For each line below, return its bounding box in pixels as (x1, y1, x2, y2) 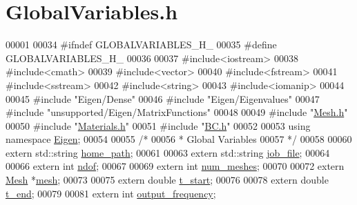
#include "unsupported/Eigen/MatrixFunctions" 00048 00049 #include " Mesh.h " (6, 105, 348, 119)
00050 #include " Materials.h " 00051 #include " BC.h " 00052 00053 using (6, 118, 311, 133)
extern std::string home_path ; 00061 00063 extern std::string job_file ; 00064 (6, 145, 330, 159)
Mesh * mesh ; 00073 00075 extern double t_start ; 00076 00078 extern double (6, 173, 329, 187)
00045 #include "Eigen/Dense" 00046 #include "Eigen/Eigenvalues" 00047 (6, 91, 320, 106)
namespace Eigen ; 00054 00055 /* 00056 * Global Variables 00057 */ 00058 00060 (6, 132, 352, 146)
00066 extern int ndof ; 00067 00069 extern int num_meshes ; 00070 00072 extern (6, 159, 345, 173)
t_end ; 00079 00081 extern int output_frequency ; (6, 186, 216, 200)
